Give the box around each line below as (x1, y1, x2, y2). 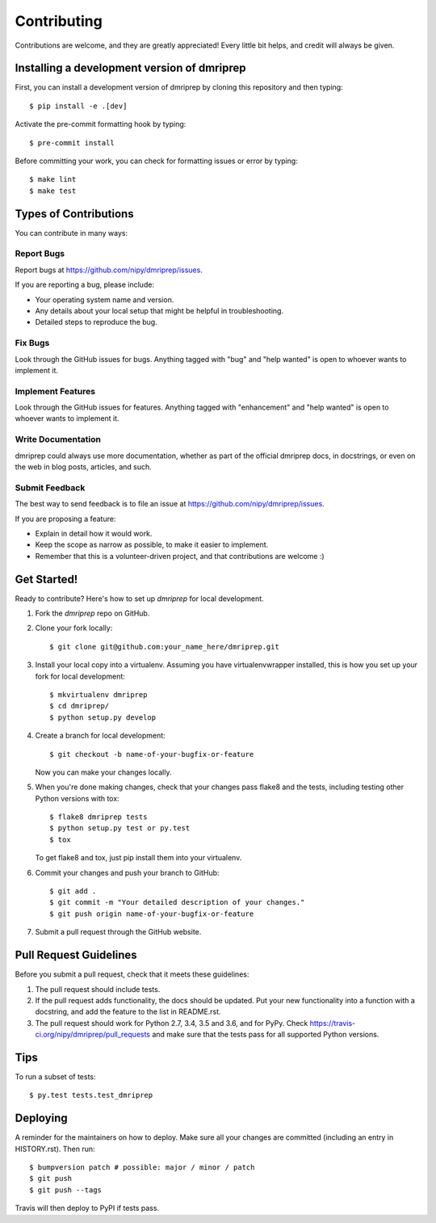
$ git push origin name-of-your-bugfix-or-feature (49, 909, 254, 918)
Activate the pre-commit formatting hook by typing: (15, 120, 187, 129)
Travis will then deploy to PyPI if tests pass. (15, 1204, 160, 1213)
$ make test (29, 186, 77, 195)
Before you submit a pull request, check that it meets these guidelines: (15, 969, 249, 979)
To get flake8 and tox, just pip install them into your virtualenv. (35, 853, 242, 863)
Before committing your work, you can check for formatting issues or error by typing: (15, 156, 298, 166)
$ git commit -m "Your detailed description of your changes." (49, 897, 305, 907)
